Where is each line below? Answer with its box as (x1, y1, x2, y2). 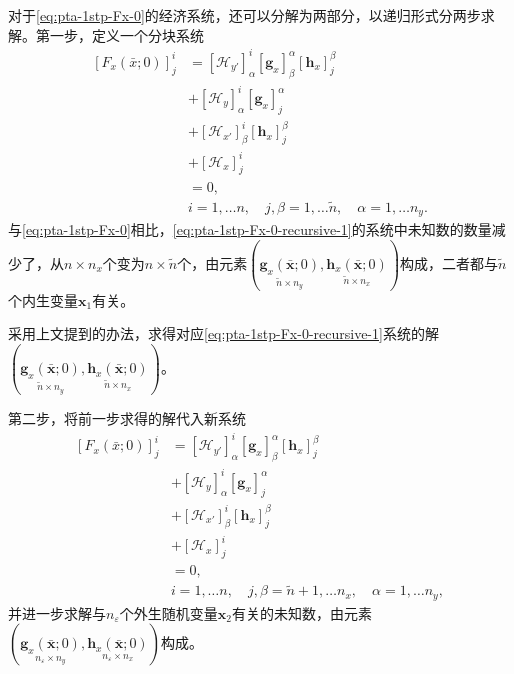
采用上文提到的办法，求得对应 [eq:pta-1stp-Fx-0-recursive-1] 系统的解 (8, 323, 439, 344)
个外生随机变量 (119, 602, 218, 623)
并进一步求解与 (8, 602, 106, 623)
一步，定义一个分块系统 (49, 24, 204, 45)
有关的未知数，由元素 (231, 602, 372, 623)
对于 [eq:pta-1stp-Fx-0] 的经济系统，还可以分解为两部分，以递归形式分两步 (8, 5, 481, 25)
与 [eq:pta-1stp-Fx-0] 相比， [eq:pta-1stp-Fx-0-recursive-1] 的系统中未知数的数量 (8, 219, 492, 240)
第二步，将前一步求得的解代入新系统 (8, 408, 246, 429)
